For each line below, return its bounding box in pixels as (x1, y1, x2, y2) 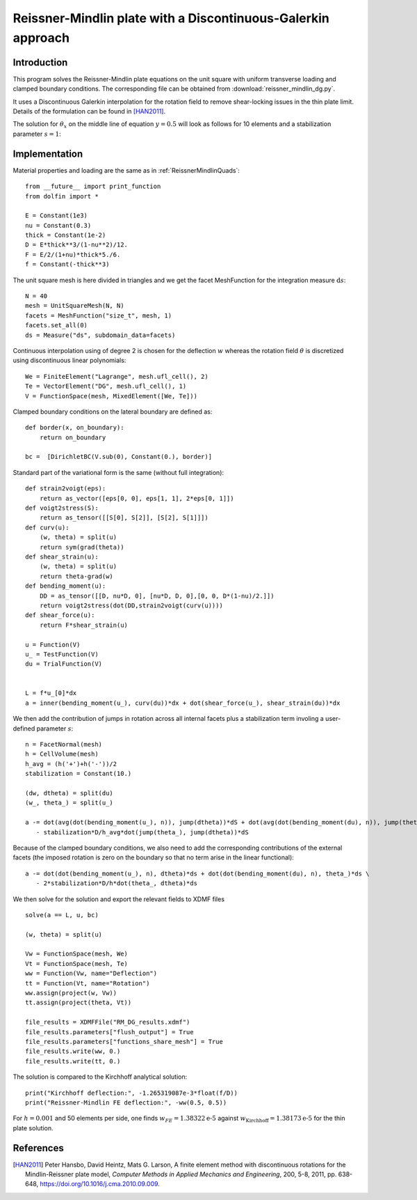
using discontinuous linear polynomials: (13, 356, 126, 365)
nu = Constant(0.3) (25, 221, 92, 229)
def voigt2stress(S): (25, 504, 99, 512)
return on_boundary (39, 433, 106, 442)
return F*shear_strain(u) (39, 621, 129, 629)
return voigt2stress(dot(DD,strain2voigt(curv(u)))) (39, 601, 224, 609)
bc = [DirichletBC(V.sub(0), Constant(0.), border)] (25, 453, 212, 461)
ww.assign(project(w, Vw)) (25, 989, 117, 997)
